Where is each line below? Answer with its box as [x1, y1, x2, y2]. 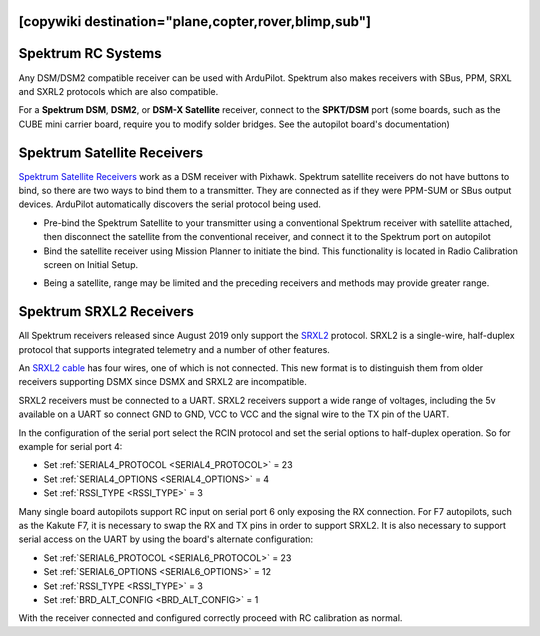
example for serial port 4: [18, 440, 123, 452]
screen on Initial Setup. [43, 258, 139, 270]
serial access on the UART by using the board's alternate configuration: [18, 533, 314, 545]
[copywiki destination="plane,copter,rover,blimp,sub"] [18, 13, 372, 30]
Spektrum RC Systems [18, 45, 162, 62]
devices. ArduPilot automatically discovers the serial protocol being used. [18, 198, 322, 210]
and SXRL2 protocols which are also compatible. [18, 85, 219, 97]
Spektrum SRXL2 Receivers [18, 303, 194, 320]
